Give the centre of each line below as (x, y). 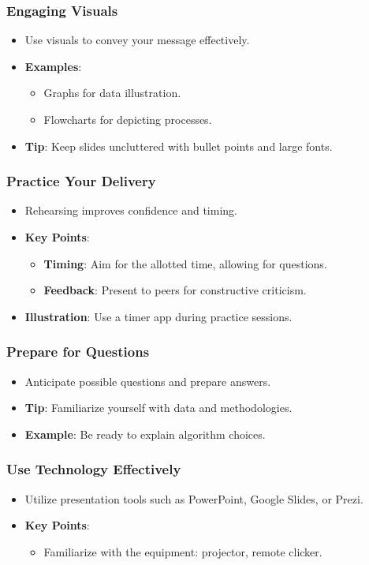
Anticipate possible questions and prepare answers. (148, 381)
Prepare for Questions (78, 352)
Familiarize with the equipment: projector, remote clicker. (183, 551)
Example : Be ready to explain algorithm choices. (145, 434)
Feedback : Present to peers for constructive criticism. (175, 290)
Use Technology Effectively (94, 469)
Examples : (53, 66)
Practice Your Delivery (81, 181)
